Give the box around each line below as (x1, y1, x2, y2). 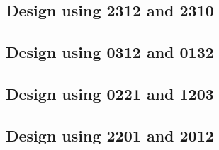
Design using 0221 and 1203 (6, 82, 214, 104)
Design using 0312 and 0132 (6, 41, 214, 63)
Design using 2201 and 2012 (6, 124, 214, 146)
